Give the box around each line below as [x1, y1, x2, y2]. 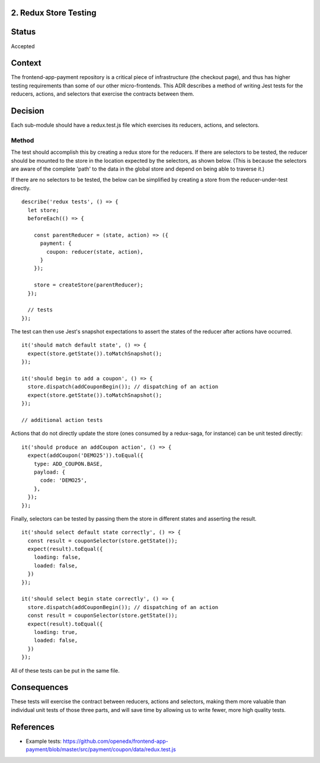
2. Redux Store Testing [11, 8, 97, 18]
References [11, 722, 55, 732]
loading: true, [33, 629, 78, 635]
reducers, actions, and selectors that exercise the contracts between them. [11, 90, 195, 97]
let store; [27, 207, 59, 213]
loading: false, [33, 554, 81, 561]
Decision [11, 106, 44, 116]
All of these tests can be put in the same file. [11, 667, 120, 674]
